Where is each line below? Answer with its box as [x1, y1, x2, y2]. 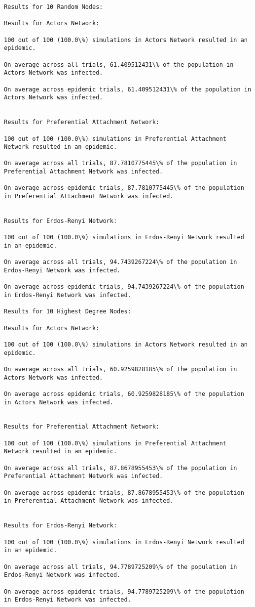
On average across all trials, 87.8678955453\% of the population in [4, 464, 237, 472]
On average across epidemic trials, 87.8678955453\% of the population [4, 489, 244, 496]
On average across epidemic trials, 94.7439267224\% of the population [4, 283, 244, 291]
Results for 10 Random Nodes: [4, 3, 103, 10]
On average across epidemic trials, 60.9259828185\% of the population [4, 390, 244, 397]
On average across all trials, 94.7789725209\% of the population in [4, 563, 237, 570]
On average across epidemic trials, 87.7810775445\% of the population [4, 184, 244, 192]
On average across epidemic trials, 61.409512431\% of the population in [4, 86, 252, 93]
